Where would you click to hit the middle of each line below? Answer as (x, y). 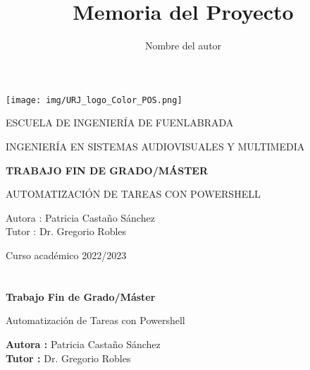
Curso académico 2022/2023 (66, 255)
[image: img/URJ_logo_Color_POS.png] (94, 100)
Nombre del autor (183, 46)
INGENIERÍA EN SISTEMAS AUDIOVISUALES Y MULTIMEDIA (155, 146)
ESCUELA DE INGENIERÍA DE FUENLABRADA (120, 123)
